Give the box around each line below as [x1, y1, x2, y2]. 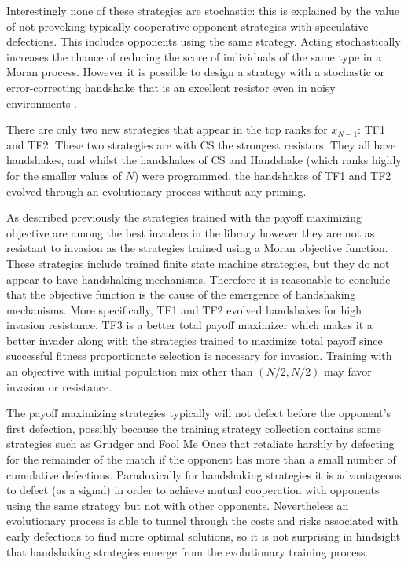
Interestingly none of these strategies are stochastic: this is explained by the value [6, 2, 400, 18]
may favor [324, 363, 372, 380]
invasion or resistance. [6, 378, 112, 394]
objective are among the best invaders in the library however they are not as [6, 224, 375, 240]
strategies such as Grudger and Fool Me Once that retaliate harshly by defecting [6, 435, 395, 452]
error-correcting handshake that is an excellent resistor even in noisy [6, 79, 336, 95]
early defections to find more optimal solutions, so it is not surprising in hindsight [6, 528, 401, 544]
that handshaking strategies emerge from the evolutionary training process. [6, 543, 369, 559]
